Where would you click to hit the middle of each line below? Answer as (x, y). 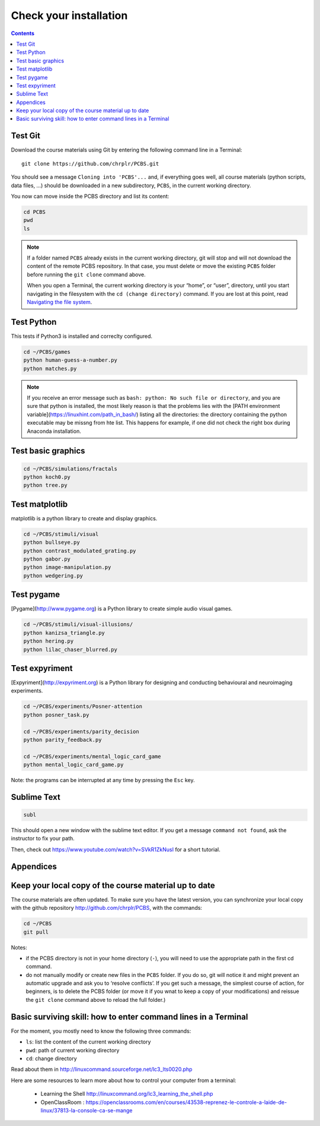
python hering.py (49, 641)
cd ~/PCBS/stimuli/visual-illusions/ (78, 624)
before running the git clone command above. (86, 274)
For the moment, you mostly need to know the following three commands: (101, 1031)
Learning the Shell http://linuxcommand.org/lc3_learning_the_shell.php (127, 1094)
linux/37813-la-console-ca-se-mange (87, 1110)
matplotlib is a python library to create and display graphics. (84, 518)
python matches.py (50, 369)
